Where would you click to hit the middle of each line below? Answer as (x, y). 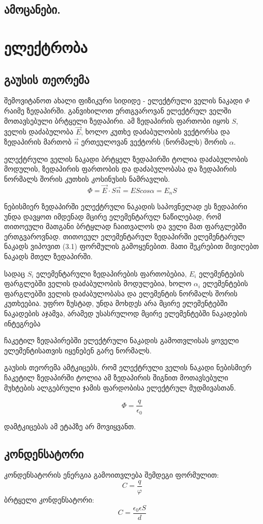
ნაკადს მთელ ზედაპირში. (48, 256)
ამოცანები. (32, 9)
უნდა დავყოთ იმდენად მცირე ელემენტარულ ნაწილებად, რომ (113, 216)
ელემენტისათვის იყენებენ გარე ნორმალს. (78, 350)
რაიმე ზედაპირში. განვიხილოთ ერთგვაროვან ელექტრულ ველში (118, 110)
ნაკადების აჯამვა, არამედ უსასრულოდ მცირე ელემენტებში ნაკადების (126, 313)
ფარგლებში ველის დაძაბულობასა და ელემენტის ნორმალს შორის (121, 293)
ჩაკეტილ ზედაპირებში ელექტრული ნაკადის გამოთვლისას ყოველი (122, 340)
